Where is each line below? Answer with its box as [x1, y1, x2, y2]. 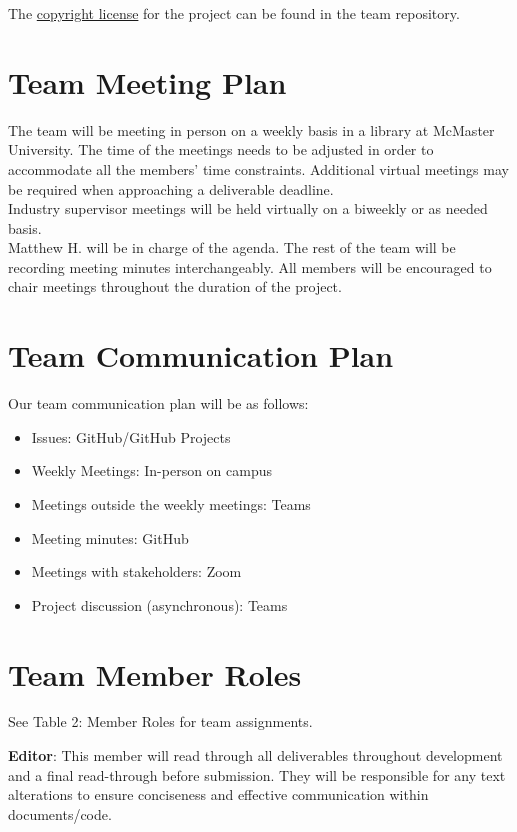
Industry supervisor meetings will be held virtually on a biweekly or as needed [8, 198, 488, 219]
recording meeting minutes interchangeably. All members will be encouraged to [8, 256, 492, 277]
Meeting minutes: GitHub [31, 527, 189, 548]
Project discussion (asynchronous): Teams [31, 594, 288, 615]
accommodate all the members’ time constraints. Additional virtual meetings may [8, 158, 509, 179]
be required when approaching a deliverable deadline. [8, 178, 334, 199]
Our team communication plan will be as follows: [8, 393, 309, 414]
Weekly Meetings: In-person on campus [31, 460, 273, 481]
